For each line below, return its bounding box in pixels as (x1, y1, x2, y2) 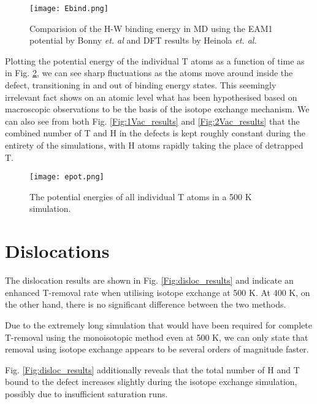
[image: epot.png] (29, 173, 104, 182)
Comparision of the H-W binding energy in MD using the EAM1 (29, 21, 273, 34)
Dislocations (5, 238, 110, 263)
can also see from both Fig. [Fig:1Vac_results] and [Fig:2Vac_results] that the (5, 114, 300, 127)
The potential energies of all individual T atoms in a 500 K (29, 190, 252, 203)
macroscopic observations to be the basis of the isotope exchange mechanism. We (5, 103, 310, 115)
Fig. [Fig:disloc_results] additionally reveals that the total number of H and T (5, 363, 300, 376)
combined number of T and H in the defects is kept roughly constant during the (5, 126, 305, 139)
